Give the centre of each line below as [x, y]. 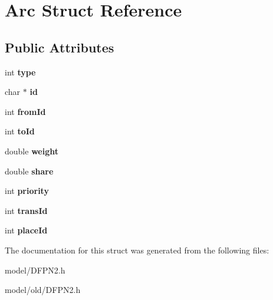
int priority [27, 191]
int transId [26, 210]
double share [29, 171]
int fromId [25, 111]
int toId [20, 131]
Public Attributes [60, 47]
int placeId [26, 230]
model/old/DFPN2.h [43, 290]
